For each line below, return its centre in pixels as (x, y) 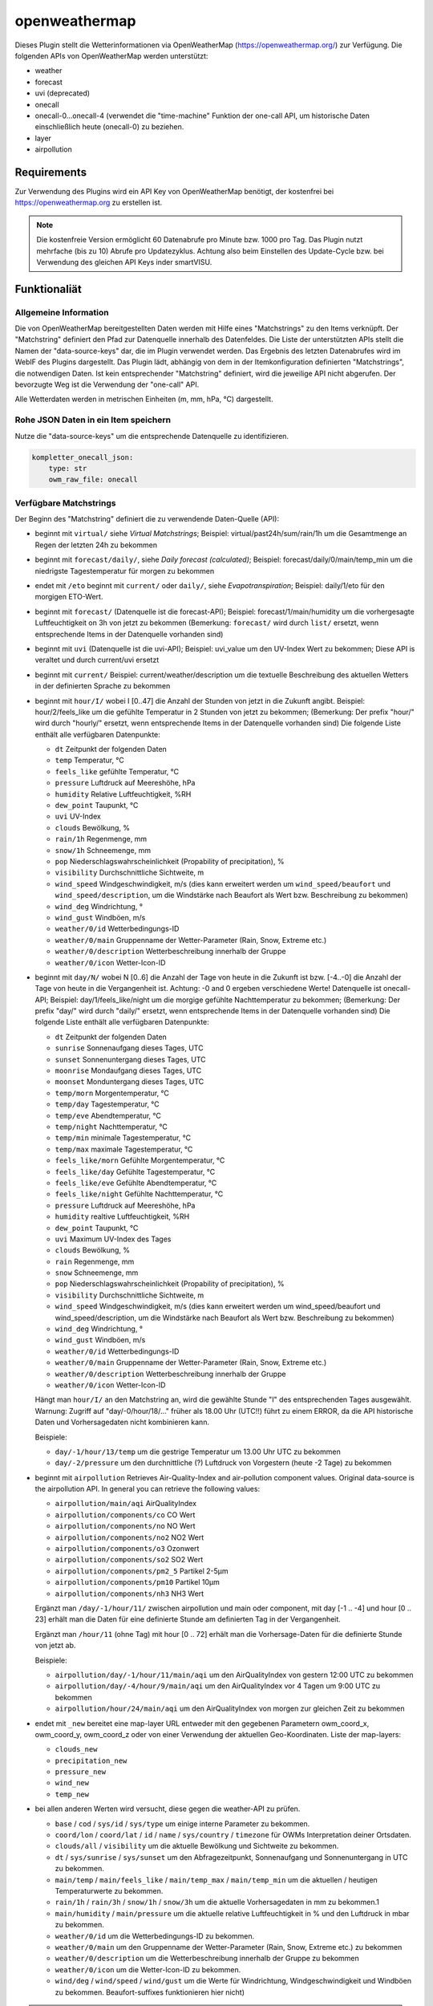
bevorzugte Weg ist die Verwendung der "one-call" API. (107, 384)
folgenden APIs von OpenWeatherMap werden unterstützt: (111, 55)
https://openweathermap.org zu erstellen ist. (89, 203)
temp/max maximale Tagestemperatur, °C (124, 1149)
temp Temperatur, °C (89, 760)
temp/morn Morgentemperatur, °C (112, 1093)
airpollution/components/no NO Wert (125, 1526)
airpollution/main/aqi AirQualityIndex (125, 1504)
